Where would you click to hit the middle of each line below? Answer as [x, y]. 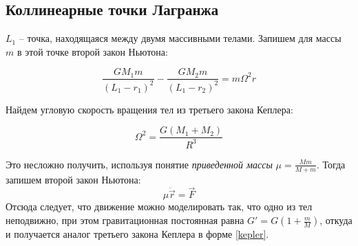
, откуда [336, 220]
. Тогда [331, 164]
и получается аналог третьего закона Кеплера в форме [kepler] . [137, 234]
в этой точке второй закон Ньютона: [92, 51]
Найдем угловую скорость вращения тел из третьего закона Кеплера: [149, 109]
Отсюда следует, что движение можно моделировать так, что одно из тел [159, 206]
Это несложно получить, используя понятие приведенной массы [139, 164]
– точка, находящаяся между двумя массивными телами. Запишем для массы [180, 38]
